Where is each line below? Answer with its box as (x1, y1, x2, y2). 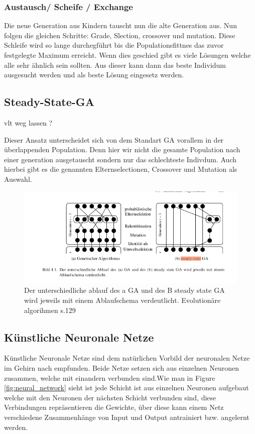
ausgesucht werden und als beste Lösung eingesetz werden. (4, 69, 184, 80)
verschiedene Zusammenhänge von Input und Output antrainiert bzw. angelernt (4, 411, 249, 422)
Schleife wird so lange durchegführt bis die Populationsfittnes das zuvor (4, 40, 224, 50)
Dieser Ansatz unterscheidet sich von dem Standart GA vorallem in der (4, 134, 224, 145)
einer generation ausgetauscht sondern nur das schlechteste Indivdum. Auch (4, 154, 236, 164)
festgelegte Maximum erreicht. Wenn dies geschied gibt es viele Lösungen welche (4, 50, 251, 60)
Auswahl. (4, 173, 32, 184)
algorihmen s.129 (24, 304, 76, 315)
